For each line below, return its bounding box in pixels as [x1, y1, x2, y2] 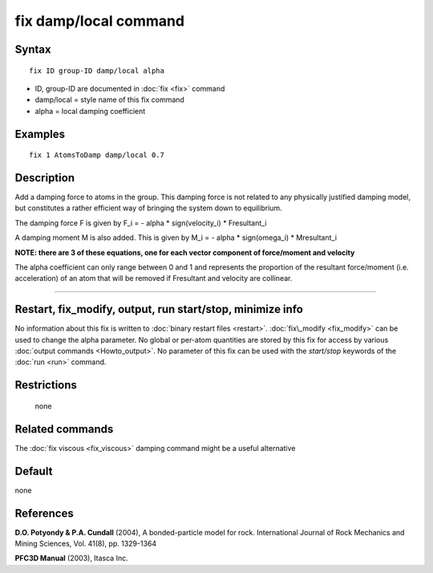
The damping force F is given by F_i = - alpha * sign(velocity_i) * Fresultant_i [14, 217, 268, 228]
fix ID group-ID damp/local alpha [29, 66, 164, 75]
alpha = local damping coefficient [34, 106, 146, 116]
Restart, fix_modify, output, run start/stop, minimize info [14, 303, 304, 316]
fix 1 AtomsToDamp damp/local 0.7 [29, 151, 164, 160]
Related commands [14, 422, 114, 436]
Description [14, 171, 75, 185]
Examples [14, 127, 66, 140]
